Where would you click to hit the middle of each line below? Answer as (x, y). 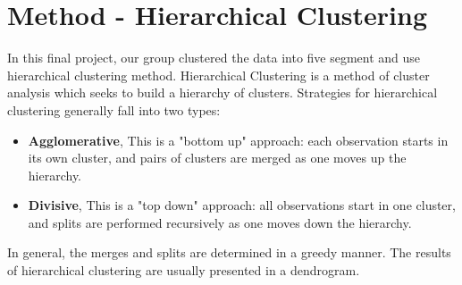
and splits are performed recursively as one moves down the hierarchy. (220, 222)
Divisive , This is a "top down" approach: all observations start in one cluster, (242, 205)
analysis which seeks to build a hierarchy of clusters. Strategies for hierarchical (223, 92)
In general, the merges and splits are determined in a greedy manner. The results (229, 252)
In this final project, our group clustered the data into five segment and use (214, 58)
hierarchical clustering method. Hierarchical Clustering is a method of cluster (218, 75)
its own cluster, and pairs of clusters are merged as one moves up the (217, 158)
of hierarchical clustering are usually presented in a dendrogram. (184, 270)
